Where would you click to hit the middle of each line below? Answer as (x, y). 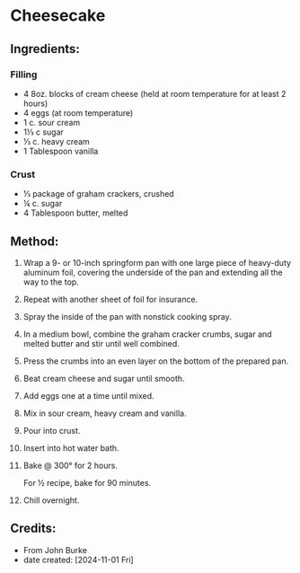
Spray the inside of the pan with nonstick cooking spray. (127, 316)
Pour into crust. (52, 430)
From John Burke (55, 550)
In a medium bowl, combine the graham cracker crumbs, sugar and (147, 334)
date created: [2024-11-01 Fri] (78, 560)
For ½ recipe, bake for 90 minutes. (87, 482)
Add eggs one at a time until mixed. (89, 395)
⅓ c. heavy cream (57, 141)
